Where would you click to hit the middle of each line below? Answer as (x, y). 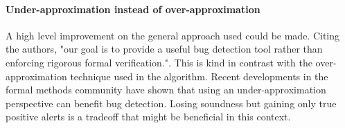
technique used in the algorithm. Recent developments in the (199, 76)
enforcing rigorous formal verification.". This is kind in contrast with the (159, 62)
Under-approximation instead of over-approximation (133, 9)
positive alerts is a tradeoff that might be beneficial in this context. (148, 117)
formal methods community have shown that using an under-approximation (166, 90)
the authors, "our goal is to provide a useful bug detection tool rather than (164, 49)
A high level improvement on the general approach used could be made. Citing (173, 35)
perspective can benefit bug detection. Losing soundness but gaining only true (171, 103)
